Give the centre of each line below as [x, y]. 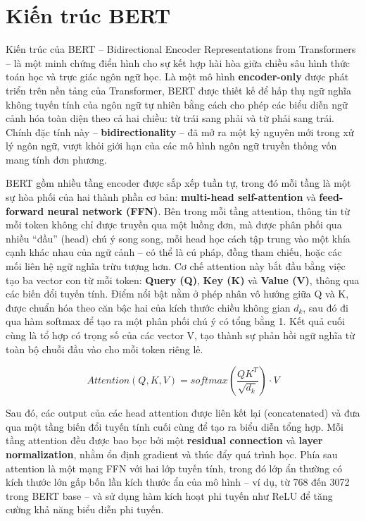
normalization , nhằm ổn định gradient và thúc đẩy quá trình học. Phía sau [172, 454]
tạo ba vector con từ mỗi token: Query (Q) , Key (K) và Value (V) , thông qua [183, 280]
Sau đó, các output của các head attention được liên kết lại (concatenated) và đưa [183, 413]
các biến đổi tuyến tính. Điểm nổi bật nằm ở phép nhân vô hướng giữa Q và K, [177, 294]
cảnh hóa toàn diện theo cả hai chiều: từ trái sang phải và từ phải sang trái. [170, 118]
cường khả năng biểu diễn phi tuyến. [85, 509]
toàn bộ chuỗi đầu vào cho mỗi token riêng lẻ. [105, 349]
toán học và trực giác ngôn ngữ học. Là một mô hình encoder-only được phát [177, 76]
